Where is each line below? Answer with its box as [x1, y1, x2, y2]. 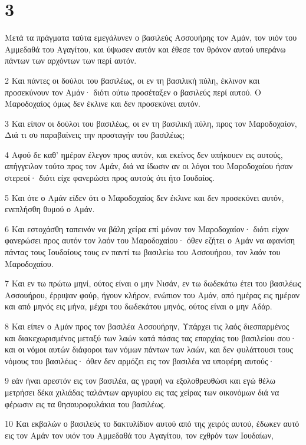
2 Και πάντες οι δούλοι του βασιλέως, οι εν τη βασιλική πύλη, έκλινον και [5, 74, 260, 86]
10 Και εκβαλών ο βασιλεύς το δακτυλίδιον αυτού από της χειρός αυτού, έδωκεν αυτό [5, 417, 300, 430]
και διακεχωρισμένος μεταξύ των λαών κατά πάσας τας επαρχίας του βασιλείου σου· [5, 331, 297, 344]
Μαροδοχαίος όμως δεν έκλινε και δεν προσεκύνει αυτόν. [5, 97, 200, 110]
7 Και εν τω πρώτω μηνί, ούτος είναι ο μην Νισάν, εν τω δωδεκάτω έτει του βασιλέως [5, 277, 301, 289]
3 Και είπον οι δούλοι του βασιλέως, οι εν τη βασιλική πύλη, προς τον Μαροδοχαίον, [5, 117, 297, 129]
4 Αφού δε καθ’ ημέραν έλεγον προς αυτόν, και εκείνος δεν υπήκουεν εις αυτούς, [5, 148, 283, 160]
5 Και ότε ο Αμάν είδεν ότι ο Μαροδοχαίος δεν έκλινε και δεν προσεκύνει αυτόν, [5, 191, 284, 203]
